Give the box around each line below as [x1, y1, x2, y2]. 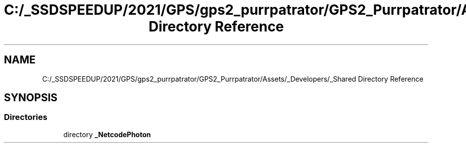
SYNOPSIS [4, 91, 58, 104]
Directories [4, 112, 47, 122]
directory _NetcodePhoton [63, 130, 151, 139]
